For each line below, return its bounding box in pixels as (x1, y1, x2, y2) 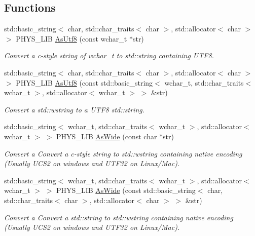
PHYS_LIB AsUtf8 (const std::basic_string (16, 77, 153, 88)
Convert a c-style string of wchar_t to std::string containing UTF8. (4, 50, 214, 61)
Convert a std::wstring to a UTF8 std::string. (4, 104, 145, 114)
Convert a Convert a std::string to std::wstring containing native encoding (4, 212, 233, 222)
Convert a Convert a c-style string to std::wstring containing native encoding (4, 148, 242, 159)
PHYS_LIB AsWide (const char (56, 131, 157, 141)
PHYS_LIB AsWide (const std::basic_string (56, 185, 196, 195)
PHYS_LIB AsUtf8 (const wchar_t (16, 33, 127, 44)
